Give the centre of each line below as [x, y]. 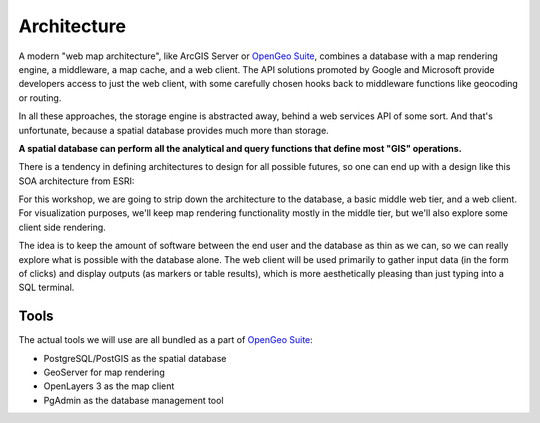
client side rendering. [62, 227]
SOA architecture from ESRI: [76, 181]
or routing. [40, 97]
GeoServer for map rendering [104, 372]
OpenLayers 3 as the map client [109, 386]
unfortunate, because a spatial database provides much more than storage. [173, 130]
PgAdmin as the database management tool [133, 400]
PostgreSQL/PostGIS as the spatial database [135, 358]
